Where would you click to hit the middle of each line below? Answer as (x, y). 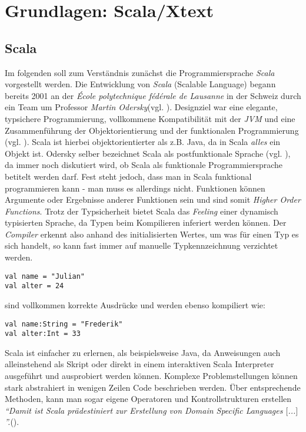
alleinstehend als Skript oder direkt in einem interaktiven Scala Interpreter (139, 364)
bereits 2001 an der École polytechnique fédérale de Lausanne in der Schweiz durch (153, 95)
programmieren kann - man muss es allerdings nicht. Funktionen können (135, 188)
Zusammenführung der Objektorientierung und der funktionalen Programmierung (152, 130)
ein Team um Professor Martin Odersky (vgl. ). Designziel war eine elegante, (141, 107)
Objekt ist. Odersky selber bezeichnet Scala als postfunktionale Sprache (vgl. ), (148, 153)
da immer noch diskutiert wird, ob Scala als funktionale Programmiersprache (144, 165)
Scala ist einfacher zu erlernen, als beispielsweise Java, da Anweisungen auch (143, 352)
